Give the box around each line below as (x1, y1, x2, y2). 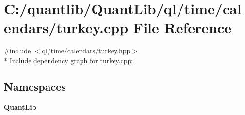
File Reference (133, 17, 231, 37)
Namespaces (4, 79, 66, 94)
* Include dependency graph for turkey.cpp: (4, 55, 133, 65)
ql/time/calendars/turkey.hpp (42, 46, 131, 56)
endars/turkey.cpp (4, 17, 129, 37)
